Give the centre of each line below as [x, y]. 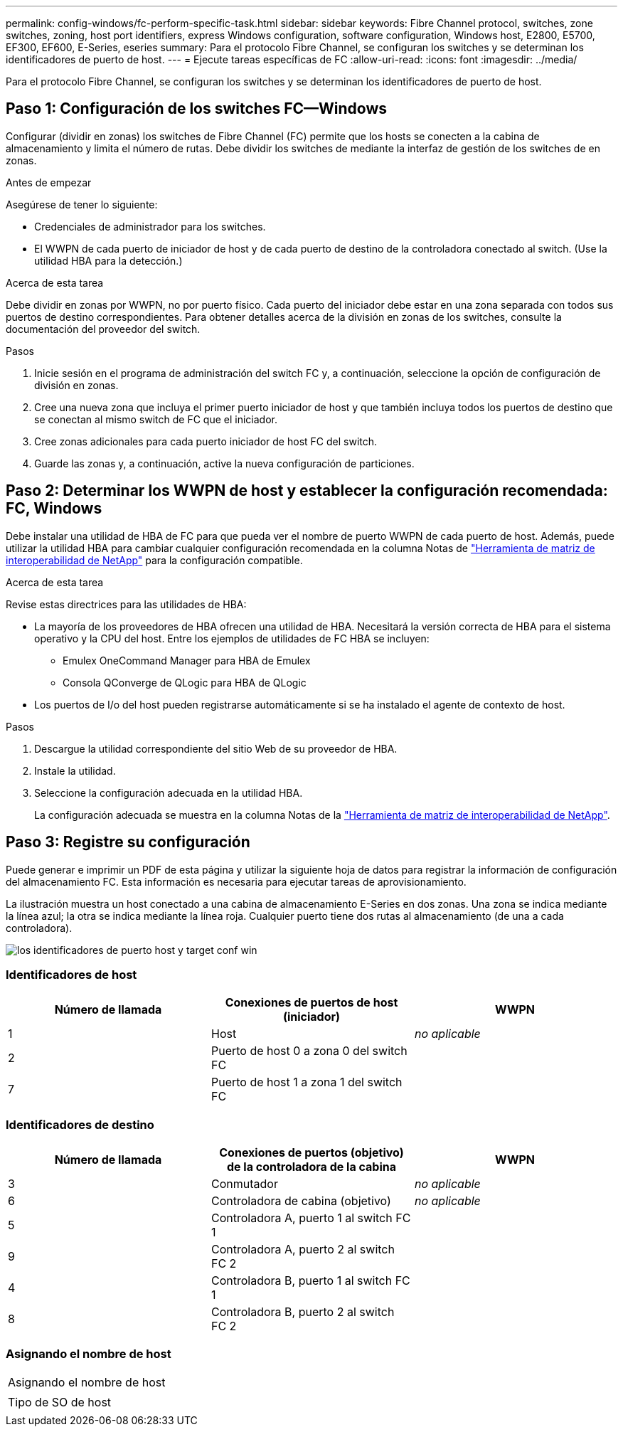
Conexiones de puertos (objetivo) [311, 1153]
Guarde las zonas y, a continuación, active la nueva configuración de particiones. [224, 463]
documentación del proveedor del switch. [103, 329]
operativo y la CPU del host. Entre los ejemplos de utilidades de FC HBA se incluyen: [232, 638]
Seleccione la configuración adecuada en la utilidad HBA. [169, 792]
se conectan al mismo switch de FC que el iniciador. [156, 419]
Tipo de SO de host [60, 1402]
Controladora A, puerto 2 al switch [303, 1250]
